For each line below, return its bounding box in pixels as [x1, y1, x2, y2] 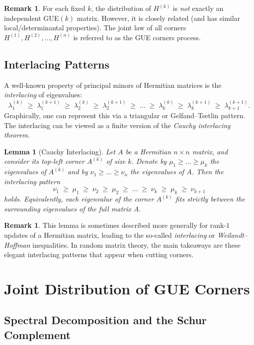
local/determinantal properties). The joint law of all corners [4, 22, 186, 33]
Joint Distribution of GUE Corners [4, 278, 250, 298]
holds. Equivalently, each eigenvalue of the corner [4, 194, 154, 204]
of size [106, 156, 126, 166]
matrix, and [192, 146, 228, 156]
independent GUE [4, 12, 59, 23]
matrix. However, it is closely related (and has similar [77, 12, 241, 23]
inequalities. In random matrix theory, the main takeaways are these [32, 239, 241, 250]
